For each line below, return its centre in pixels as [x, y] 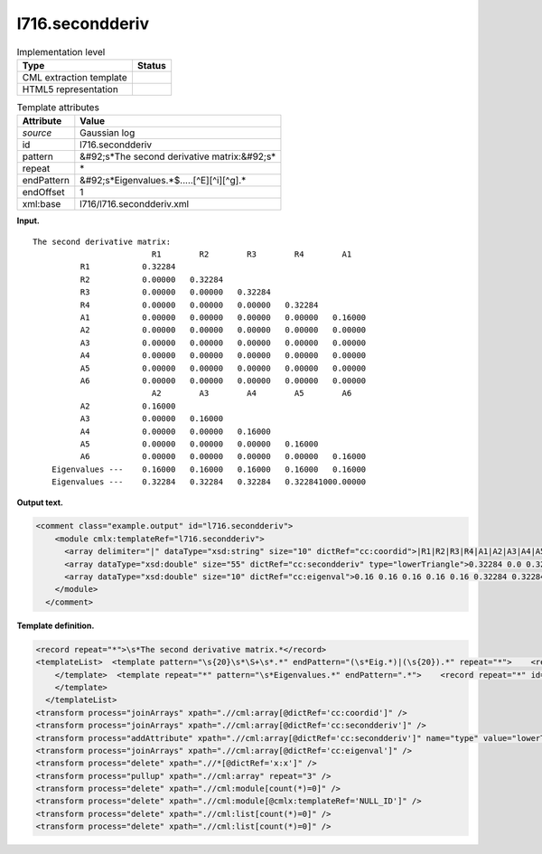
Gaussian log [107, 133]
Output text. [40, 502]
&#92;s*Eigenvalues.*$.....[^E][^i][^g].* [163, 181]
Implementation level [61, 52]
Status [151, 65]
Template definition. [56, 625]
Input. [28, 221]
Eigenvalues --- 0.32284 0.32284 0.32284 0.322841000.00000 [209, 482]
